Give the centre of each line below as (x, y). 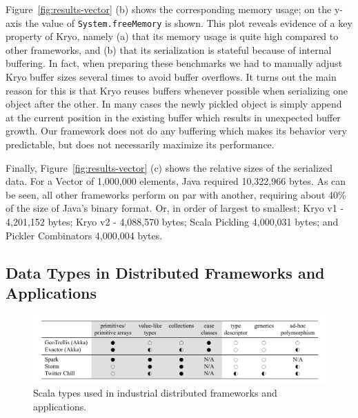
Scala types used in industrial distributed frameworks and (155, 393)
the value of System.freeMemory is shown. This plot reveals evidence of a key (189, 22)
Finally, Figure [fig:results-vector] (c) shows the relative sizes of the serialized (169, 167)
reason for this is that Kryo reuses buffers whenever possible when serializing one (177, 90)
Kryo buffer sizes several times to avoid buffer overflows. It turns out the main (171, 77)
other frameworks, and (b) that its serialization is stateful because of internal (169, 49)
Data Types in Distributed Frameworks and (165, 272)
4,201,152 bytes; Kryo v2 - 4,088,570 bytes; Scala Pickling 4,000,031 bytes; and (172, 221)
